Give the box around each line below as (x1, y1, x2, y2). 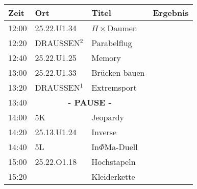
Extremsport (91, 81, 137, 93)
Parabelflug (91, 37, 132, 49)
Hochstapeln (91, 156, 136, 167)
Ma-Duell (104, 141, 138, 153)
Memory (91, 52, 121, 64)
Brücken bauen (91, 67, 145, 78)
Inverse (91, 126, 117, 138)
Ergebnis (153, 7, 189, 18)
